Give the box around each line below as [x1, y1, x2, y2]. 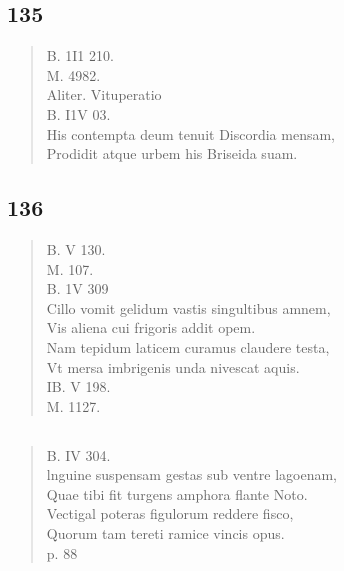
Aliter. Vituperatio [46, 84, 162, 105]
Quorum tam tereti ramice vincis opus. [46, 523, 285, 544]
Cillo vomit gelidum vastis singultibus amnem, [46, 297, 331, 318]
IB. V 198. [46, 376, 111, 397]
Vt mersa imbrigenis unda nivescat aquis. [46, 356, 300, 377]
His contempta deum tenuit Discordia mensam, [46, 123, 336, 144]
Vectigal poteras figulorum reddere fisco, [46, 503, 294, 524]
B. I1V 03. [46, 103, 111, 124]
